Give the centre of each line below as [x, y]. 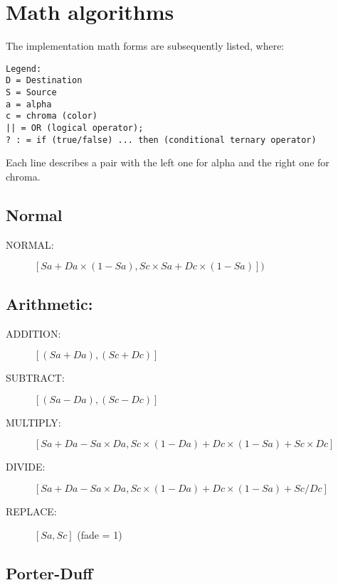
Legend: [24, 69]
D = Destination [44, 81]
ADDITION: [33, 333]
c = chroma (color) [52, 116]
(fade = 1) [100, 535]
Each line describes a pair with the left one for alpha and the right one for [168, 162]
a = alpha [29, 104]
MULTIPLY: [33, 422]
